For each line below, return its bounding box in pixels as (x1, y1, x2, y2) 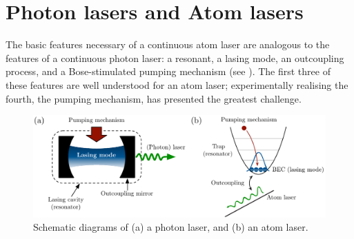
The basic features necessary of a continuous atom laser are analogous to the (6, 37, 330, 52)
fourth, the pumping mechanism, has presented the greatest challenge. (6, 91, 302, 105)
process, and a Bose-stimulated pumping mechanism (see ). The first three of (6, 64, 331, 79)
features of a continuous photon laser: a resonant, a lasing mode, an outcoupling (6, 50, 344, 65)
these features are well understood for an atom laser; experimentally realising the (6, 77, 348, 92)
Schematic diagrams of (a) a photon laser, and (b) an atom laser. (33, 220, 308, 234)
